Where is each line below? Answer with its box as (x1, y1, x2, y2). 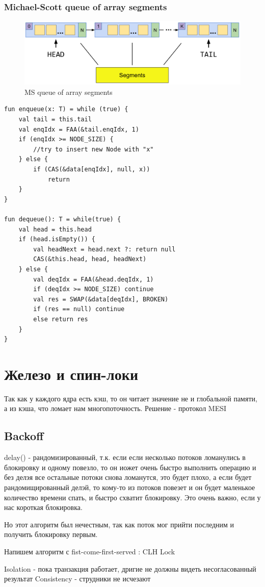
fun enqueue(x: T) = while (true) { (4, 106, 128, 113)
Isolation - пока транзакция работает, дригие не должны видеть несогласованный (4, 563, 256, 574)
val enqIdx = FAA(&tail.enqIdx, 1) (18, 125, 139, 133)
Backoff (4, 428, 44, 444)
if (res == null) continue (33, 305, 125, 313)
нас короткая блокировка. (4, 502, 83, 513)
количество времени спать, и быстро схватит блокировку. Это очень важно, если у (4, 492, 261, 502)
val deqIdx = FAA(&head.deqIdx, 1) (33, 275, 154, 283)
